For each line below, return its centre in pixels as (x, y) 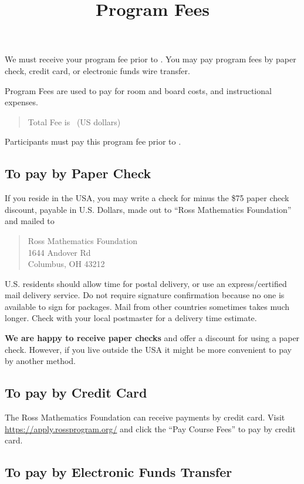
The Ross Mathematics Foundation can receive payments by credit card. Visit (145, 417)
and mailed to (30, 221)
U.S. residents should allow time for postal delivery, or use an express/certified (146, 283)
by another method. (40, 361)
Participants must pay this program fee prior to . (93, 141)
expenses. (21, 102)
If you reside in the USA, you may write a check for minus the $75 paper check (147, 198)
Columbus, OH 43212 (66, 264)
